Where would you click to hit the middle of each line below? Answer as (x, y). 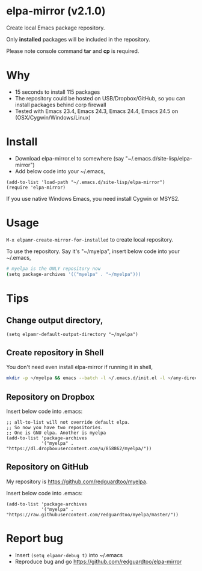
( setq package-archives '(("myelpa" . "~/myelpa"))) (74, 274)
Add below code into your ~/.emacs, (60, 171)
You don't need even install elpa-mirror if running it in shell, (80, 367)
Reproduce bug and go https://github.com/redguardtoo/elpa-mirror (98, 561)
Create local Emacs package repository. (56, 28)
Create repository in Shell (55, 353)
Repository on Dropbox (50, 397)
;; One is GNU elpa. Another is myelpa (56, 433)
